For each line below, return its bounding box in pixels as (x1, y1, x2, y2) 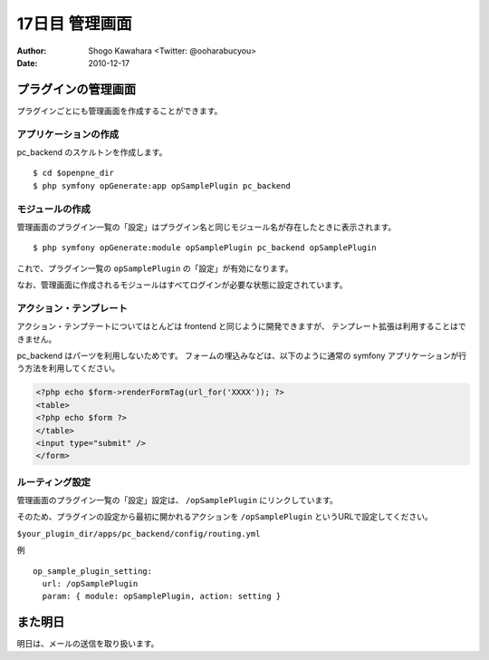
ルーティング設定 (16, 476, 91, 489)
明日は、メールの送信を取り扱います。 (16, 638, 159, 649)
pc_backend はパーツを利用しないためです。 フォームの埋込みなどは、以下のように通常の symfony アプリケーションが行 (16, 350, 467, 361)
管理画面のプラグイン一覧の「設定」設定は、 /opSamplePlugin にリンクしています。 (16, 495, 339, 506)
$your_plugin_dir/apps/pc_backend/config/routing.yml (16, 529, 261, 539)
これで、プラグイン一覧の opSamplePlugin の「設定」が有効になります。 (16, 263, 293, 274)
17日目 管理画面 (16, 14, 132, 34)
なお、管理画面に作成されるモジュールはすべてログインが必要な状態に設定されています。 (16, 279, 348, 290)
